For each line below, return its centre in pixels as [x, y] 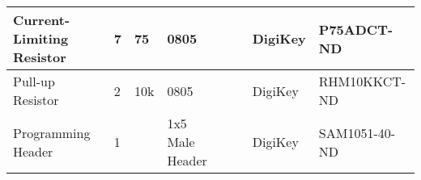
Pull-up [34, 81]
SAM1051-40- [357, 132]
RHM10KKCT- [362, 81]
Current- [42, 20]
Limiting [41, 38]
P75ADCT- [356, 29]
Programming [52, 132]
